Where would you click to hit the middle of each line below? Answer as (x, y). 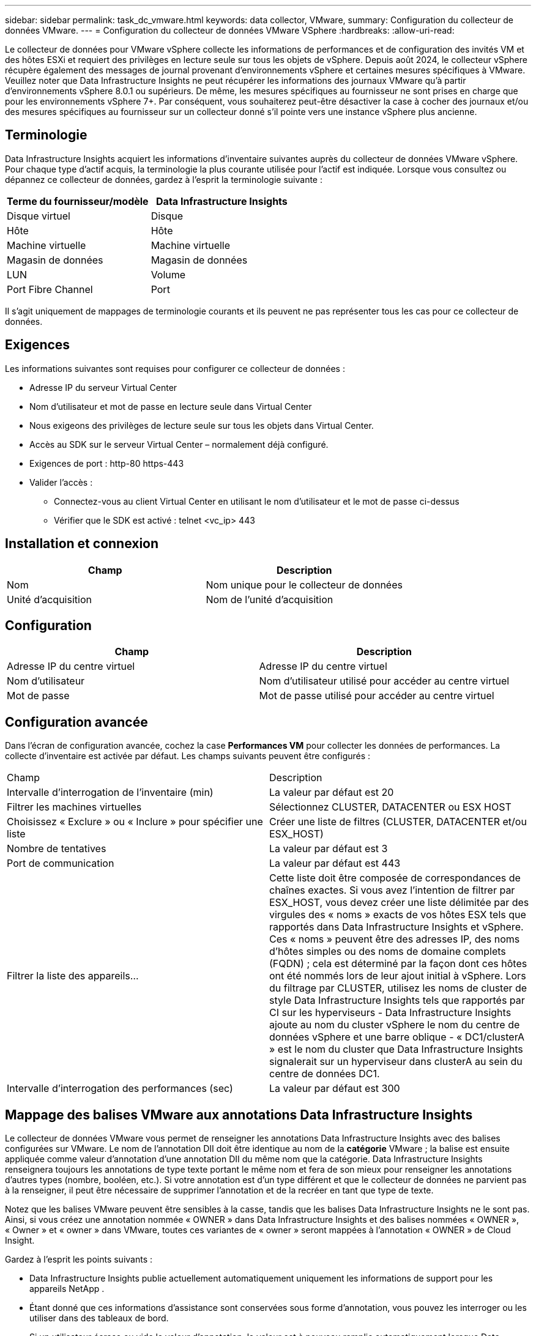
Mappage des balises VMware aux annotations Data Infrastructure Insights (239, 1115)
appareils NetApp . (67, 1289)
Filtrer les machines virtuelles (74, 807)
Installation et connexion (82, 544)
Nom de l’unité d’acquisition (270, 599)
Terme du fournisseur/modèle (78, 201)
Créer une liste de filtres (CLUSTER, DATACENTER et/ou (398, 822)
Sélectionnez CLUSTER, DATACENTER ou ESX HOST (390, 807)
